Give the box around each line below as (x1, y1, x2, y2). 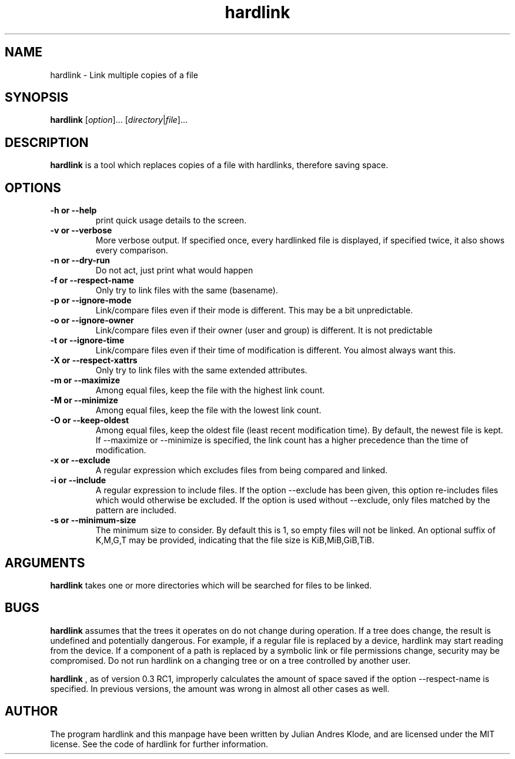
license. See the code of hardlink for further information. (50, 738, 268, 749)
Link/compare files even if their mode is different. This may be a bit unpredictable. (95, 305, 413, 316)
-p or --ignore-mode (50, 295, 132, 306)
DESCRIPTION (5, 135, 89, 150)
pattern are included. (95, 505, 176, 516)
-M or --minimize (50, 395, 118, 406)
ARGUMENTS (5, 555, 85, 570)
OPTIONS (5, 180, 61, 195)
